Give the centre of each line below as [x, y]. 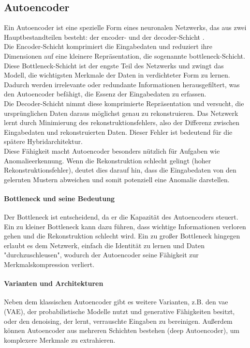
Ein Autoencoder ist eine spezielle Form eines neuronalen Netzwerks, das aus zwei [125, 27]
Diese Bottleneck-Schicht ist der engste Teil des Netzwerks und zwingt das [114, 65]
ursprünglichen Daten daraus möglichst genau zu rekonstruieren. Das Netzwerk [121, 113]
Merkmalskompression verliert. [49, 264]
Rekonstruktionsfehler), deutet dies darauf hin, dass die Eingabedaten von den [120, 170]
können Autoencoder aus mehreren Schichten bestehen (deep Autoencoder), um [122, 330]
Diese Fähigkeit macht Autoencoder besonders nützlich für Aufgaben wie [112, 150]
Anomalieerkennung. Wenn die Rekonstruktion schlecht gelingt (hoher [108, 160]
